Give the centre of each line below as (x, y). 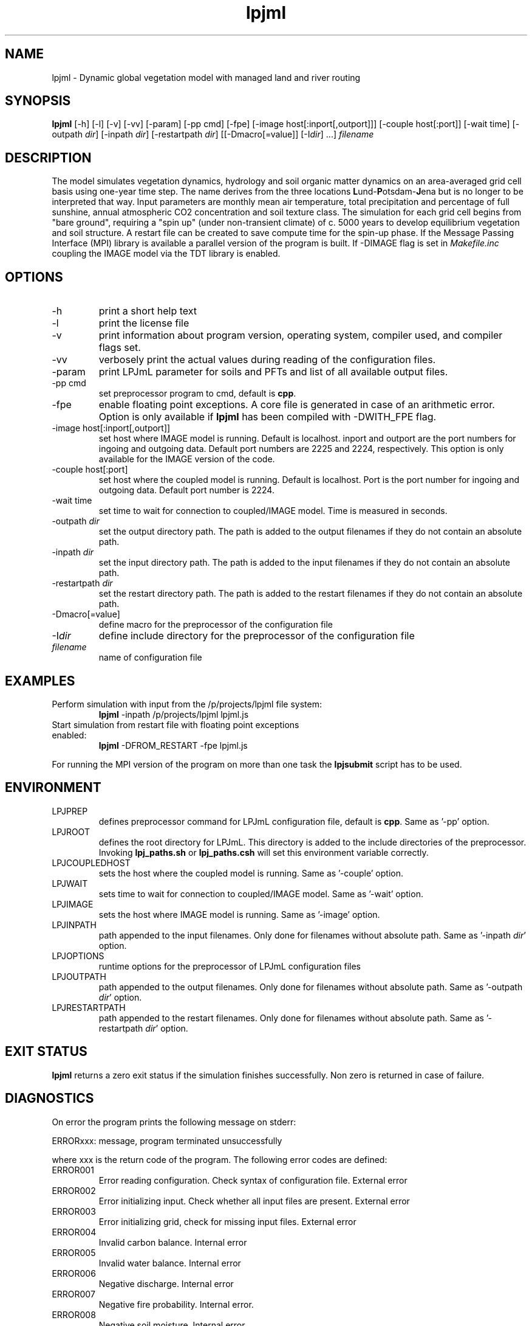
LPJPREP (70, 811)
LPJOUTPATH (79, 976)
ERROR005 (74, 1252)
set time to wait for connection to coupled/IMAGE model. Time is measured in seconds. (273, 511)
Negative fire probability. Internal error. (176, 1304)
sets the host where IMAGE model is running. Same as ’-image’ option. (239, 914)
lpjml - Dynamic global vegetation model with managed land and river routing (206, 77)
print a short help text (148, 311)
